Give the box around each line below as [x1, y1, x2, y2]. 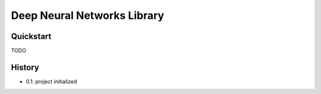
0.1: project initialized [26, 77, 77, 85]
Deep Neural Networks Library [11, 9, 165, 22]
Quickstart [11, 31, 52, 41]
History [11, 62, 40, 72]
